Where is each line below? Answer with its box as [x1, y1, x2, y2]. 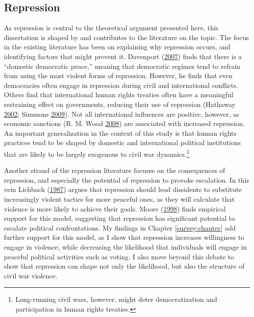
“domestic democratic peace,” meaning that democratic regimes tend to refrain [4, 61, 241, 71]
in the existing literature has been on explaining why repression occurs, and [4, 42, 231, 52]
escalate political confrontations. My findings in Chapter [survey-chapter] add [4, 222, 236, 232]
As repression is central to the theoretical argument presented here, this [4, 22, 219, 33]
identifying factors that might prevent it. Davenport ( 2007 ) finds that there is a [4, 51, 242, 61]
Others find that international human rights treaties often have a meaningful [4, 89, 233, 100]
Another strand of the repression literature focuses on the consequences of [4, 165, 225, 175]
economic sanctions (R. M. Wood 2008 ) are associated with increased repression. [4, 118, 245, 128]
